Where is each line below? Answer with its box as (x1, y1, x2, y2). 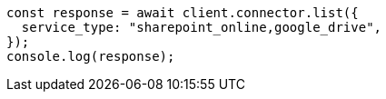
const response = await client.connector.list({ (6, 5, 359, 20)
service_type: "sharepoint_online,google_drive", (21, 20, 382, 35)
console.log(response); (6, 49, 175, 64)
